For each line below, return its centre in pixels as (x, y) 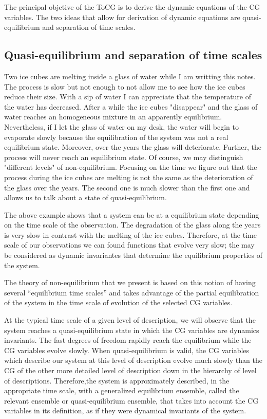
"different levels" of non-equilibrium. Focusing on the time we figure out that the (131, 167)
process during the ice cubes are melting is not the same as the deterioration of (129, 177)
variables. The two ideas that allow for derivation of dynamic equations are (122, 17)
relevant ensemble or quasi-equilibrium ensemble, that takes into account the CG (131, 400)
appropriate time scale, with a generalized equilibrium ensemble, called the (122, 390)
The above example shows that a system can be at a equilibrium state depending (132, 214)
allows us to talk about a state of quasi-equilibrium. (85, 197)
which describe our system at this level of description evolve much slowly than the (133, 360)
